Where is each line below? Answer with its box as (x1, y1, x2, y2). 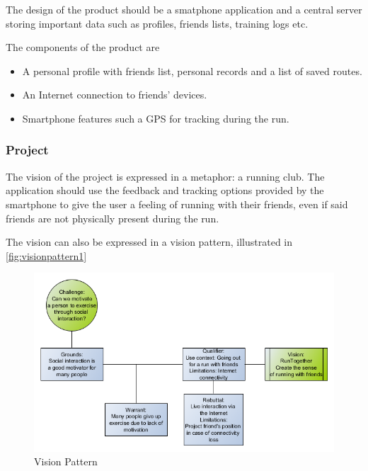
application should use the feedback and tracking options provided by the (6, 183, 324, 198)
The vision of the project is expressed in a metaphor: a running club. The (6, 169, 325, 183)
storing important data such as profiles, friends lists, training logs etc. (6, 16, 309, 30)
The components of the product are (6, 40, 160, 55)
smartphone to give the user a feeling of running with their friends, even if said (6, 196, 348, 211)
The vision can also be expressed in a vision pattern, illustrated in (6, 234, 293, 249)
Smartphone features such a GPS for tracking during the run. (22, 110, 289, 125)
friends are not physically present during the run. (6, 210, 219, 225)
